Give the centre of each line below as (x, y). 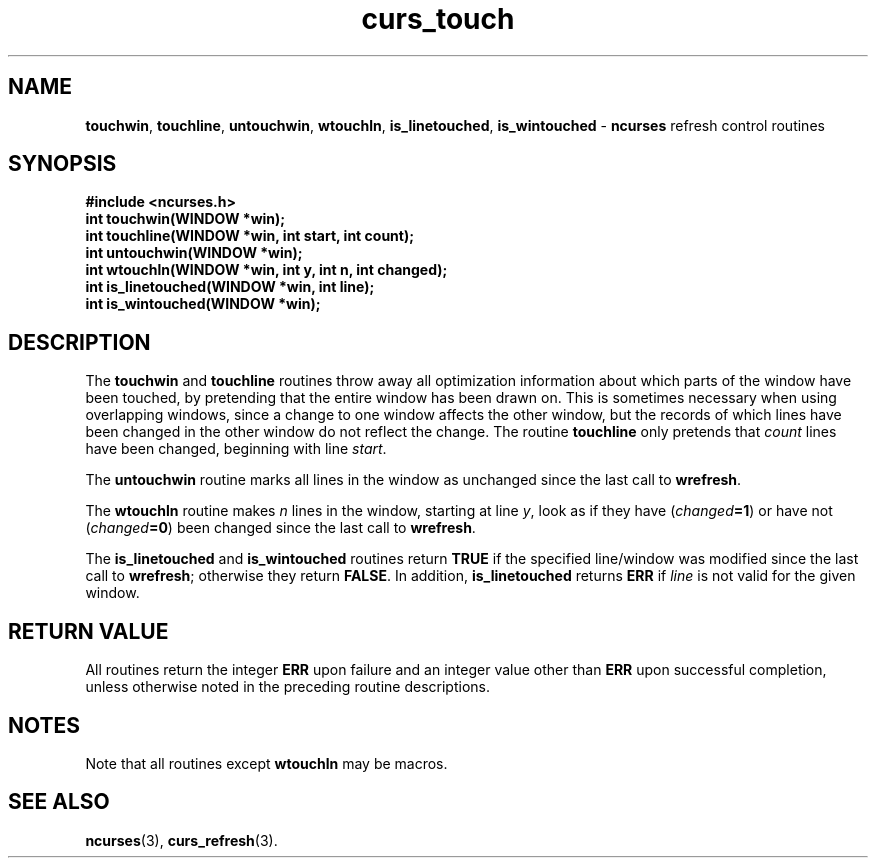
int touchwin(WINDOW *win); (185, 219)
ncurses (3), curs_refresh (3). (181, 840)
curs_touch (438, 19)
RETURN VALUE (88, 631)
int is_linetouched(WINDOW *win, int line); (230, 287)
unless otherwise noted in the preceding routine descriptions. (287, 687)
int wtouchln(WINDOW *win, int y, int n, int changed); (266, 270)
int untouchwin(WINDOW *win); (194, 253)
